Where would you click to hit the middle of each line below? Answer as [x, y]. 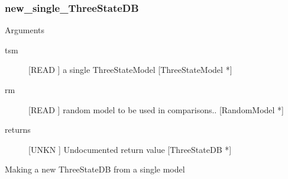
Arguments [25, 30]
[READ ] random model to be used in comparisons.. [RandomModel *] [156, 109]
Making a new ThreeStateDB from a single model [95, 169]
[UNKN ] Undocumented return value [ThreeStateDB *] [130, 149]
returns [18, 130]
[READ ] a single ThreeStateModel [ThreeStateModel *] [130, 70]
